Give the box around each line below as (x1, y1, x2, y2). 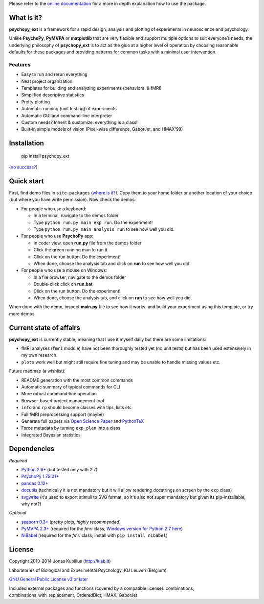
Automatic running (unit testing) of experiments (21, 106, 117, 112)
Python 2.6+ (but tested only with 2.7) (21, 466, 98, 472)
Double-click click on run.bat (33, 281, 93, 287)
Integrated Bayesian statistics (21, 432, 81, 438)
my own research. (21, 352, 58, 358)
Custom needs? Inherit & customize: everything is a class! (21, 119, 138, 125)
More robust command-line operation (21, 391, 97, 397)
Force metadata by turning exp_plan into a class (21, 425, 121, 431)
